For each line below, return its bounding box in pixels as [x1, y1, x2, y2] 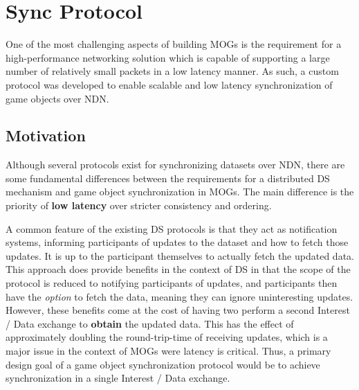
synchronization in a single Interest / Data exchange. [6, 371, 230, 385]
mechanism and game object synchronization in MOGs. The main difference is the [6, 184, 354, 199]
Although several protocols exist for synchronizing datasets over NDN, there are [6, 157, 345, 172]
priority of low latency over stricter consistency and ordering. [6, 198, 272, 213]
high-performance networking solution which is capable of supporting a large [6, 50, 330, 64]
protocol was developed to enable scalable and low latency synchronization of [6, 77, 333, 91]
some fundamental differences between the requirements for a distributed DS [6, 170, 330, 185]
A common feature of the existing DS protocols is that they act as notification [6, 221, 338, 236]
